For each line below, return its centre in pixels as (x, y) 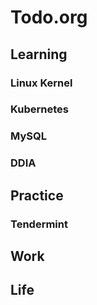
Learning (39, 54)
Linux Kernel (41, 83)
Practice (37, 195)
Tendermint (39, 224)
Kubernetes (39, 109)
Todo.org (49, 17)
